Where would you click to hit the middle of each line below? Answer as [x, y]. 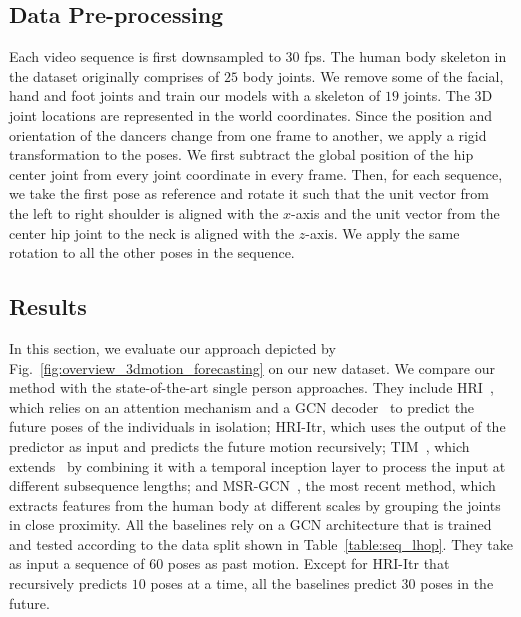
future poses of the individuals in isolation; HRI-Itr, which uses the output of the [257, 426]
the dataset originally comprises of [114, 75]
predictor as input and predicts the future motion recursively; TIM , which [239, 445]
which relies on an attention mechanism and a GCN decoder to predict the [242, 406]
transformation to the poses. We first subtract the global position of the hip [241, 154]
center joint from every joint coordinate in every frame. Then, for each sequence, [256, 173]
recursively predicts [68, 583]
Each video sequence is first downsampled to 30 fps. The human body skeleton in [258, 56]
